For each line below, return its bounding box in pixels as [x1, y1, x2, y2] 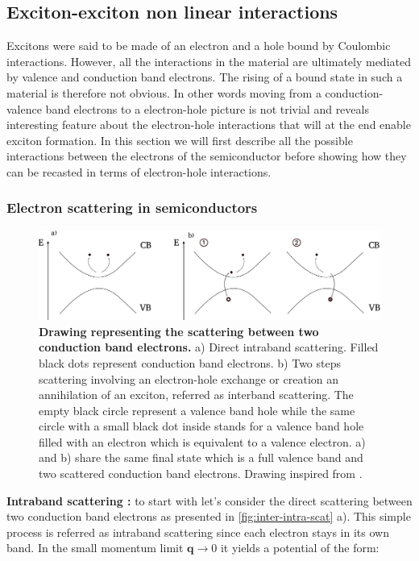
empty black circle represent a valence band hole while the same [39, 401, 355, 418]
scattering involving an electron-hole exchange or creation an [39, 370, 339, 387]
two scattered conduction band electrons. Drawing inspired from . [39, 465, 363, 482]
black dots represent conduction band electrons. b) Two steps [39, 354, 341, 371]
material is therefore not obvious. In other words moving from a [6, 84, 322, 101]
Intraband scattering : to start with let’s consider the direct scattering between [6, 492, 413, 509]
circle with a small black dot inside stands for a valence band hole [39, 418, 364, 434]
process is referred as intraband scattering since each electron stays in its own [6, 523, 389, 540]
